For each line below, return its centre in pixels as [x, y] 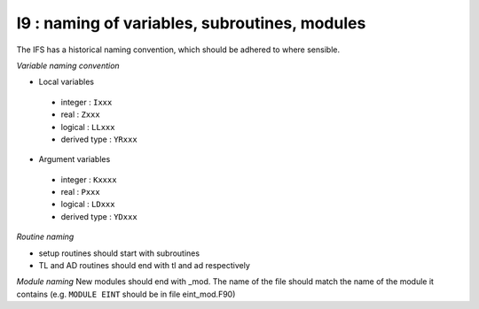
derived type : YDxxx [99, 216]
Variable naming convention [68, 66]
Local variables [67, 82]
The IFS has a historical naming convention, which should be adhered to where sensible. [178, 50]
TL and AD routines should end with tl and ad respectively [144, 266]
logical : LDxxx [88, 205]
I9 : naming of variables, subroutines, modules [191, 23]
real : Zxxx [81, 114]
